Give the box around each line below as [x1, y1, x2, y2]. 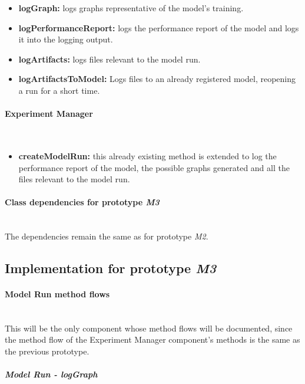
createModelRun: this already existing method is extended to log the [18, 149, 277, 162]
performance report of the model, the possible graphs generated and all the [18, 161, 290, 173]
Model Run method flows [5, 288, 110, 300]
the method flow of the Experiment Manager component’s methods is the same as [5, 333, 300, 346]
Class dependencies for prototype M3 [5, 196, 160, 208]
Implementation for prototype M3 [5, 259, 217, 277]
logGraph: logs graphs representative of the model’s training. [18, 2, 244, 14]
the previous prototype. [5, 345, 89, 357]
